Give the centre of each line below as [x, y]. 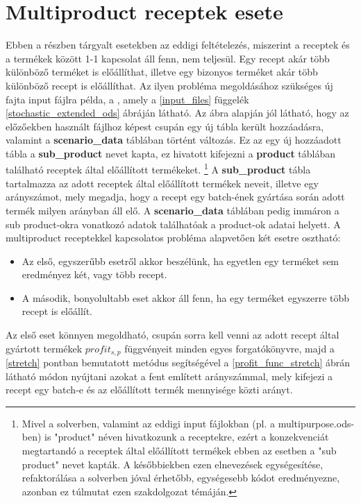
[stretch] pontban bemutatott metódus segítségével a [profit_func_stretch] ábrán [178, 363]
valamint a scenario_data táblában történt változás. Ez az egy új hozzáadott [174, 140]
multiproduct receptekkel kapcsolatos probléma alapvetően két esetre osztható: [173, 238]
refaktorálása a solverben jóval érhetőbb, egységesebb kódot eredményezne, [181, 478]
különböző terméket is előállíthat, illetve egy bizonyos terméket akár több [162, 72]
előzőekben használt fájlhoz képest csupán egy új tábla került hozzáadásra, [165, 126]
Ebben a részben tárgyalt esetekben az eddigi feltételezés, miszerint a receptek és [178, 45]
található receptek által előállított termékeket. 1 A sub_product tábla [158, 169]
